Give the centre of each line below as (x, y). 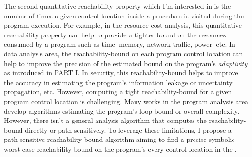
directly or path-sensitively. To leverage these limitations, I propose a (128, 130)
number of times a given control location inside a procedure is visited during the (124, 15)
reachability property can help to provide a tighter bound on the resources (115, 34)
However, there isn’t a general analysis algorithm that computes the (105, 120)
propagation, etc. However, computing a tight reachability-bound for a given (118, 92)
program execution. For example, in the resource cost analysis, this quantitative (123, 25)
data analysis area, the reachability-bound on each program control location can (124, 53)
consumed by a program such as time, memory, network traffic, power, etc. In (120, 44)
